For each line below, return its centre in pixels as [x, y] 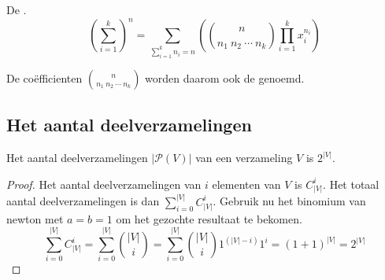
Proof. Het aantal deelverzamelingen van [104, 184]
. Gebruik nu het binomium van [289, 201]
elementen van [246, 184]
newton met [35, 218]
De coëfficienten [44, 77]
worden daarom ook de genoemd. [225, 77]
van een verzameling [244, 158]
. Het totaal [351, 184]
